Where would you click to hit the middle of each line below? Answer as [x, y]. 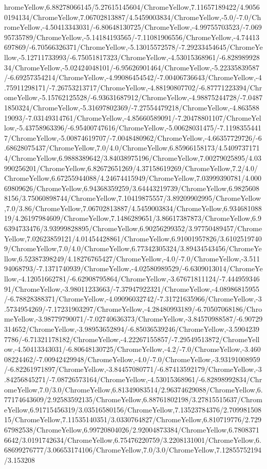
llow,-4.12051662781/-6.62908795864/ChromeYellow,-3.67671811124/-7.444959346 [132, 279]
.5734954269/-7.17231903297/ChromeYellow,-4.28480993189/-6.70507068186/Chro [133, 308]
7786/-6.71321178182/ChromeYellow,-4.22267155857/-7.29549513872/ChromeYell [132, 339]
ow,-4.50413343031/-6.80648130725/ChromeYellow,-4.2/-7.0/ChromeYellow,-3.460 [132, 349]
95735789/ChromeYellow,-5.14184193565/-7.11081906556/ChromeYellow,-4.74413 [132, 37]
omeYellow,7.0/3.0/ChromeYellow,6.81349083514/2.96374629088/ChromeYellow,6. [133, 389]
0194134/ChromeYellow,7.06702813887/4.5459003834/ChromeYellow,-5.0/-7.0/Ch [133, 17]
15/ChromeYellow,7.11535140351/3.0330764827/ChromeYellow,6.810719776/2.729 [133, 419]
